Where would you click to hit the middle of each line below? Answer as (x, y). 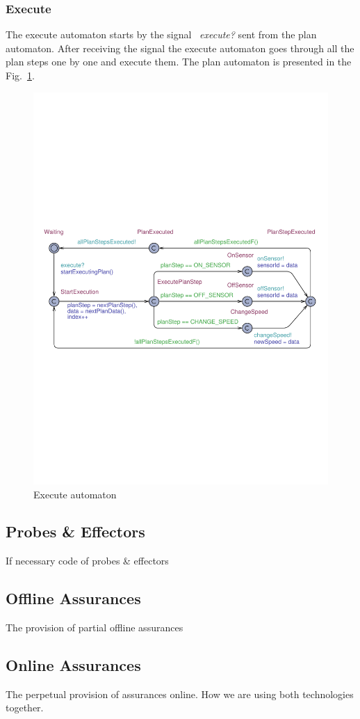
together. (25, 708)
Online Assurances (73, 665)
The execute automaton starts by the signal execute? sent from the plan (161, 34)
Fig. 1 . (20, 75)
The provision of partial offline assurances (95, 627)
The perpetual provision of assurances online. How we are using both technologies (180, 694)
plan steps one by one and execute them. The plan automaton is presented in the (179, 62)
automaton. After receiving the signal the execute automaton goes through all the (180, 48)
